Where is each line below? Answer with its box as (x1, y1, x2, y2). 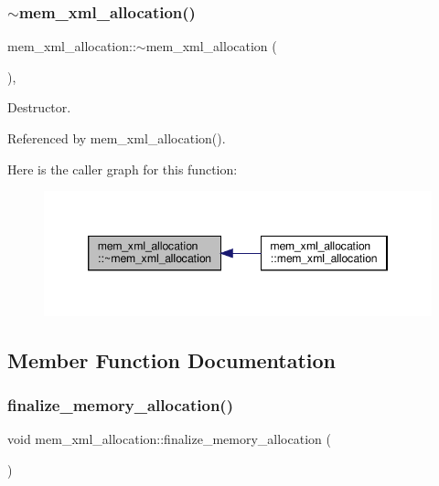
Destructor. (7, 98, 71, 117)
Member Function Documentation (7, 345, 337, 374)
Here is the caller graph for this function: (7, 159, 238, 178)
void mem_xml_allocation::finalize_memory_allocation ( (7, 429, 331, 449)
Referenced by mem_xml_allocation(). (7, 129, 226, 147)
